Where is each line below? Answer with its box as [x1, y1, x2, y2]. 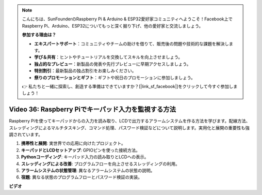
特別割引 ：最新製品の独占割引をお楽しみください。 [34, 68, 136, 74]
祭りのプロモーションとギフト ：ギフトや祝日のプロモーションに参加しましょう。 [34, 75, 196, 80]
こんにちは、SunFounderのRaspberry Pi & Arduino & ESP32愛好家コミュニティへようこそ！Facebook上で [22, 16, 233, 22]
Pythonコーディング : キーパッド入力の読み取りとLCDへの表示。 [21, 154, 149, 160]
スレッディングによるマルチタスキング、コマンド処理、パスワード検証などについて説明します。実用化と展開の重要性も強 [9, 125, 250, 131]
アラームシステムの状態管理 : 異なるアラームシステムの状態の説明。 [21, 167, 155, 173]
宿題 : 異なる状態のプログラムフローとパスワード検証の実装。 [21, 174, 143, 180]
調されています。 [9, 131, 43, 137]
